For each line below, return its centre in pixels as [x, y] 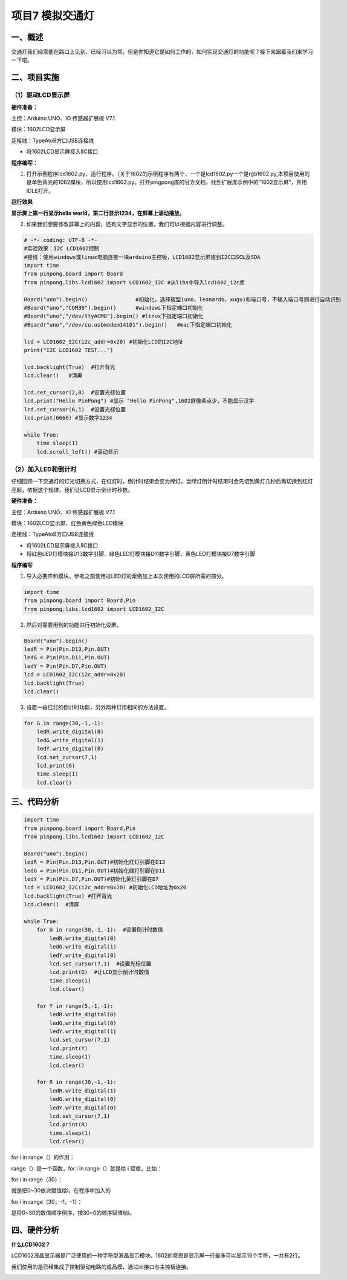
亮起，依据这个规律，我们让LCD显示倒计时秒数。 [72, 489]
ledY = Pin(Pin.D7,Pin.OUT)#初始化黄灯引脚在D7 [92, 879]
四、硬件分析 [35, 1230]
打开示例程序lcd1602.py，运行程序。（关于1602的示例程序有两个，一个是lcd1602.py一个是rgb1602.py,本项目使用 [165, 174]
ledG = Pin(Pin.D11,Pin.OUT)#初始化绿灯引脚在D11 [95, 870]
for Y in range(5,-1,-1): [75, 1006]
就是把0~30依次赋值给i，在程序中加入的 [61, 1190]
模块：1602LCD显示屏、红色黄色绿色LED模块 [67, 523]
